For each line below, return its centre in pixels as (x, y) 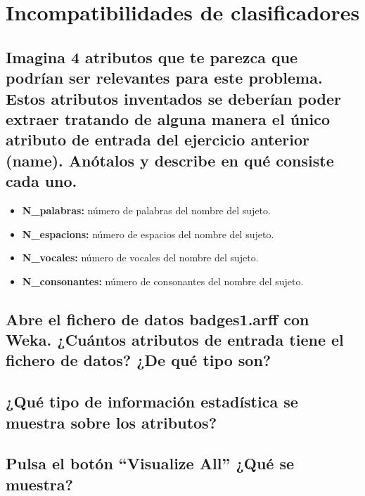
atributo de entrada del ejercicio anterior (158, 139)
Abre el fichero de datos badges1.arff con (158, 319)
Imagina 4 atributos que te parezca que (152, 57)
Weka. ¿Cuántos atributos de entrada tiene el (175, 340)
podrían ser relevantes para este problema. (164, 78)
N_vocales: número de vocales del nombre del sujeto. (140, 257)
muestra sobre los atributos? (111, 422)
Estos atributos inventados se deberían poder (174, 98)
